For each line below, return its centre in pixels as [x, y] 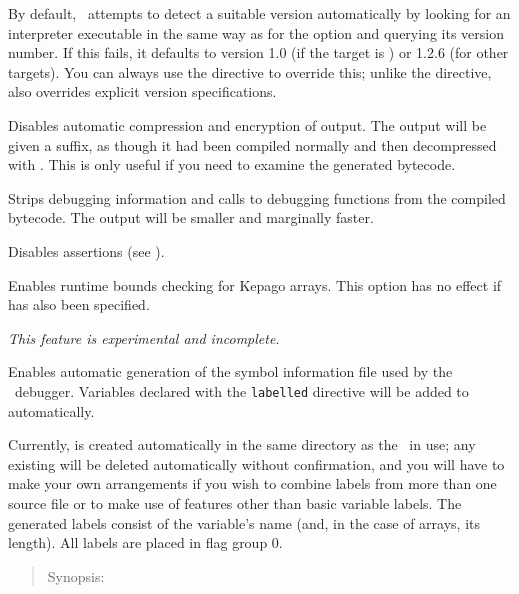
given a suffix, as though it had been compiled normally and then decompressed [252, 144]
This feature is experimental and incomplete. [144, 337]
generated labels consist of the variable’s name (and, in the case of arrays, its [244, 522]
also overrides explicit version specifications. [142, 91]
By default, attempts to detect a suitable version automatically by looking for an [259, 13]
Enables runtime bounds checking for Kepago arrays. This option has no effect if [255, 284]
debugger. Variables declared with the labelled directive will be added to [241, 390]
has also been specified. [79, 304]
